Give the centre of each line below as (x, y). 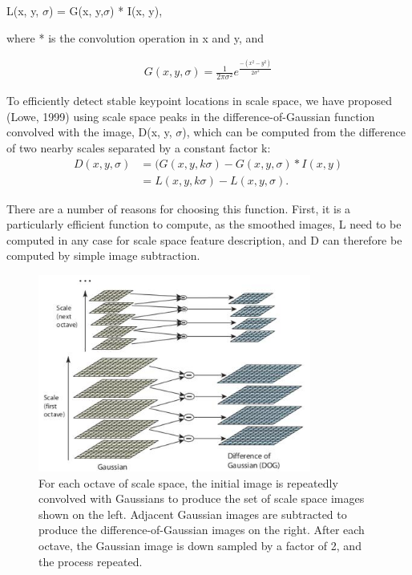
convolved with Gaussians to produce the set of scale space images (202, 498)
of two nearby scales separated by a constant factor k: (139, 148)
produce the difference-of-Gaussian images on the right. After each (202, 530)
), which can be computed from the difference (294, 132)
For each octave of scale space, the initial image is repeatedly (188, 482)
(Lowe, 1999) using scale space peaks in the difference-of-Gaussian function (191, 116)
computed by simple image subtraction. (103, 255)
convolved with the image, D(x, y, (89, 132)
